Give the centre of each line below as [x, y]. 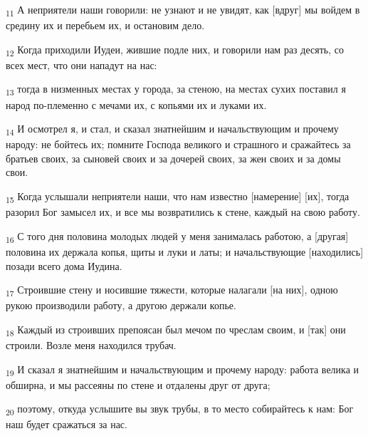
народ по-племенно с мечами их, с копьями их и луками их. [136, 104]
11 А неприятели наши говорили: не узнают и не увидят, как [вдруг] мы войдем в [183, 10]
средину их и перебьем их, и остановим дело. [105, 25]
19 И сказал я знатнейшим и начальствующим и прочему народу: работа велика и [183, 370]
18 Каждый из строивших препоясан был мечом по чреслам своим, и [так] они [176, 330]
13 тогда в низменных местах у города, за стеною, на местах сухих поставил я [176, 90]
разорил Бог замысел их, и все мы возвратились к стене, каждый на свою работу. [183, 212]
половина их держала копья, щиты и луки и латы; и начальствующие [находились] [185, 251]
